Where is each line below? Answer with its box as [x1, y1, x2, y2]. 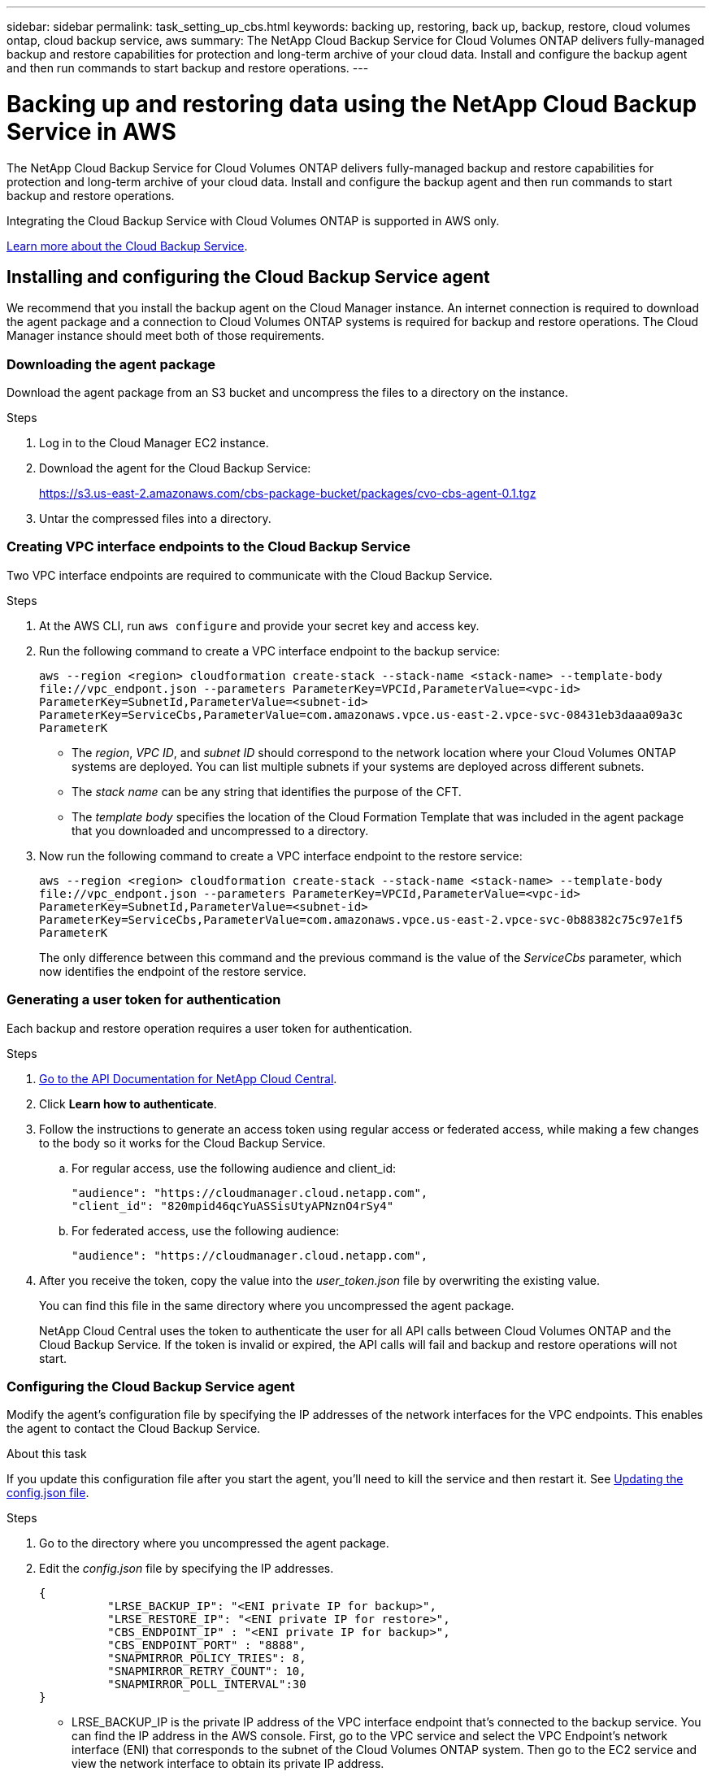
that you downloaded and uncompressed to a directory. [72, 823, 369, 838]
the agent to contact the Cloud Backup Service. [7, 1421, 261, 1436]
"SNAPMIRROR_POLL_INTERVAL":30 [107, 1678, 306, 1691]
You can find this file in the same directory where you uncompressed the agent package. [39, 1298, 514, 1312]
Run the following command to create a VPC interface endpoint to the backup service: [39, 643, 500, 658]
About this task [7, 1447, 87, 1461]
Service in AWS [7, 117, 176, 146]
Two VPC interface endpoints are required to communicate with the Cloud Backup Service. [7, 568, 493, 582]
